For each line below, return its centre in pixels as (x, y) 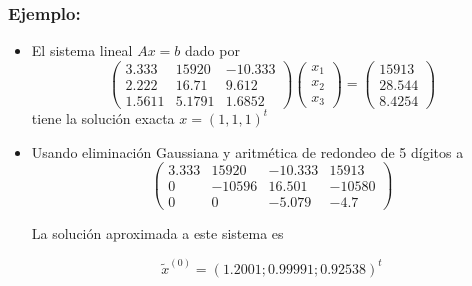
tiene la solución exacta (103, 117)
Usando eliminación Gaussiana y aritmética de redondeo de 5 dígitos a (247, 151)
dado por (212, 50)
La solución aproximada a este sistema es (157, 233)
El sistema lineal (82, 50)
